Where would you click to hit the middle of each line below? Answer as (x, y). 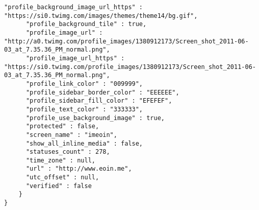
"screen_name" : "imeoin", (71, 135)
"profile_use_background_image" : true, (95, 118)
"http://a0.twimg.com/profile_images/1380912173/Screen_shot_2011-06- (126, 41)
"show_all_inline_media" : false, (84, 143)
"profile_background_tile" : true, (86, 24)
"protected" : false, (62, 126)
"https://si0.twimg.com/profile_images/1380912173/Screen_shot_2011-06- (130, 67)
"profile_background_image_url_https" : (74, 7)
